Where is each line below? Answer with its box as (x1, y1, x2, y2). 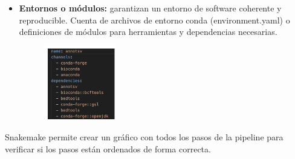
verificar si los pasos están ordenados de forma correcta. (5, 143, 211, 155)
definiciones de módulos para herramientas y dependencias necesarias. (19, 25, 277, 38)
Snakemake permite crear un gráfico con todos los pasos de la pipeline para (5, 131, 284, 143)
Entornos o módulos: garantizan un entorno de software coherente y (19, 2, 282, 14)
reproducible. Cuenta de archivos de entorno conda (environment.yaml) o (19, 13, 290, 26)
